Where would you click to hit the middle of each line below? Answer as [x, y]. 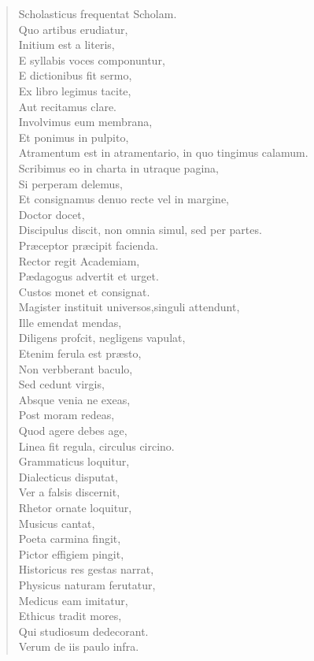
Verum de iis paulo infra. [79, 646]
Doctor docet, [52, 214]
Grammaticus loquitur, [74, 461]
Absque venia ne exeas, [74, 399]
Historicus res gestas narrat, [86, 569]
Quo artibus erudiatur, [73, 29]
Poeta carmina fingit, [70, 538]
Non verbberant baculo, [76, 368]
